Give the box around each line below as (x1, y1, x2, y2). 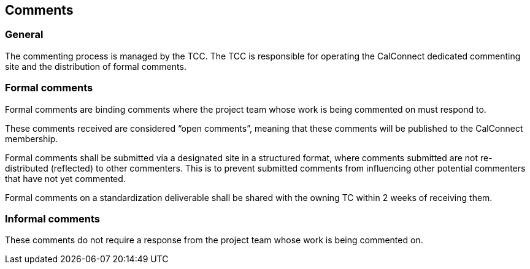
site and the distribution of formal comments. (5, 61, 186, 72)
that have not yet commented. (5, 173, 126, 184)
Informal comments (5, 212, 100, 225)
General (5, 28, 44, 41)
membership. (5, 133, 58, 144)
